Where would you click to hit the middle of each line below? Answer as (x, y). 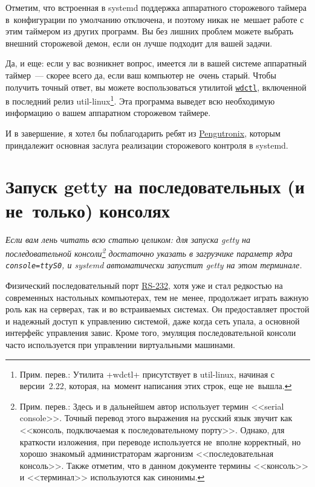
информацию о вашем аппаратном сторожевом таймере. (108, 113)
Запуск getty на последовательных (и (155, 186)
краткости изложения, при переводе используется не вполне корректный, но (160, 441)
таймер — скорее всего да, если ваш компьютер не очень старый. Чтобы (141, 75)
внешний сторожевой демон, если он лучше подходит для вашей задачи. (139, 43)
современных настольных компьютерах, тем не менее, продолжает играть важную (157, 297)
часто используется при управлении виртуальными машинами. (120, 345)
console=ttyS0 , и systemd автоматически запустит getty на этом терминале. (154, 265)
